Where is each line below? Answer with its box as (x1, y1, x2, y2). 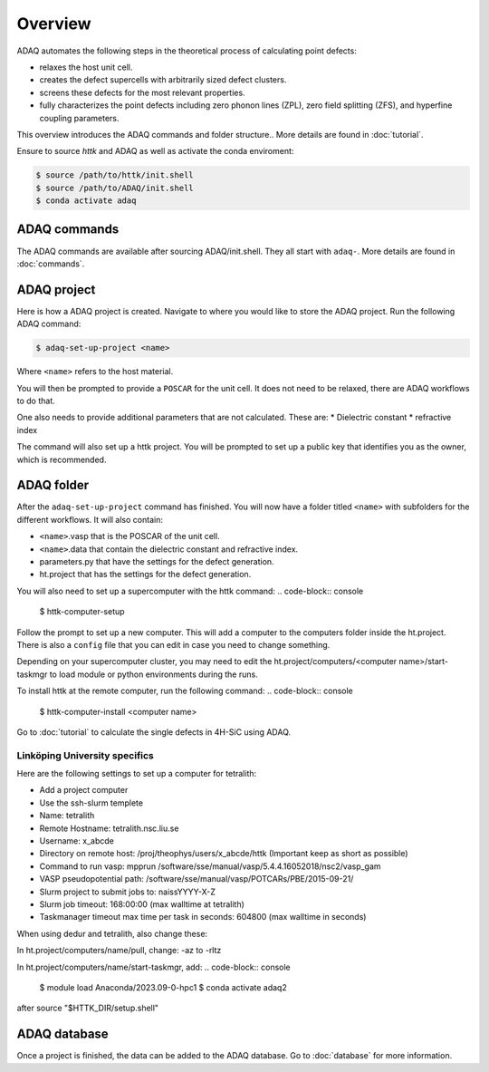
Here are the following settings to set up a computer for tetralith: (16, 768, 257, 779)
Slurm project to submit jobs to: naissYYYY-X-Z (39, 886, 216, 897)
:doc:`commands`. (16, 258, 85, 269)
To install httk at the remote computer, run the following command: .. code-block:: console (16, 685, 353, 697)
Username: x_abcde (39, 835, 115, 846)
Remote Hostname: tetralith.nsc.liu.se (39, 823, 179, 834)
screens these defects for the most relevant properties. (39, 87, 245, 98)
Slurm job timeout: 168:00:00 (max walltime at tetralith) (39, 898, 244, 910)
